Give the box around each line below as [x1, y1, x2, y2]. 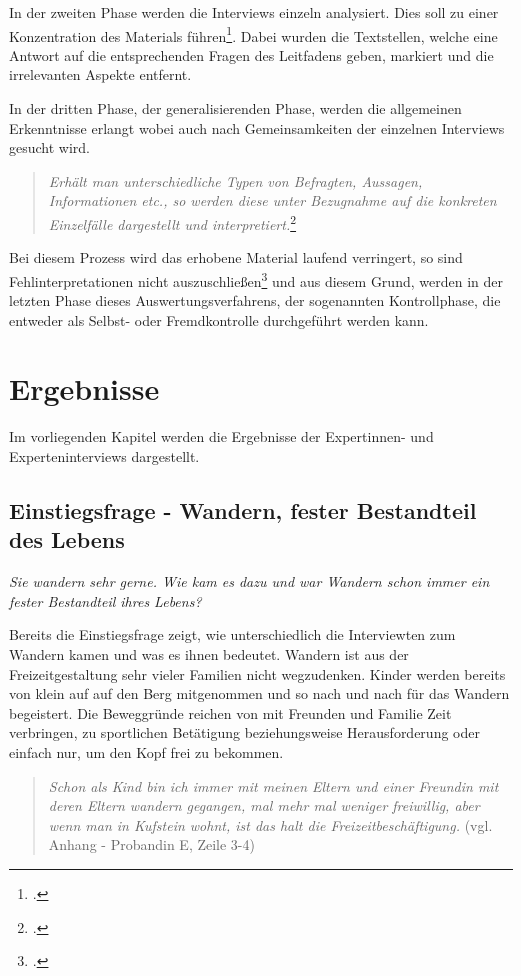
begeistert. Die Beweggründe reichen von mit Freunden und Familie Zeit [9, 702, 452, 723]
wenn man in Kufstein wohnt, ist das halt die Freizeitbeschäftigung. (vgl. [48, 814, 493, 835]
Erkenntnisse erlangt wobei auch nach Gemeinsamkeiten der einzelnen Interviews [9, 117, 505, 138]
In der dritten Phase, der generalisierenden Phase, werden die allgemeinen [9, 98, 462, 119]
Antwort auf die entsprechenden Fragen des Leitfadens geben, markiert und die [9, 44, 494, 65]
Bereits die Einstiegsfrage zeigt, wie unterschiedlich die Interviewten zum [9, 624, 456, 645]
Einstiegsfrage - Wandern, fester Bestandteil [9, 494, 477, 525]
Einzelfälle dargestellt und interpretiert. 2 [48, 211, 297, 234]
